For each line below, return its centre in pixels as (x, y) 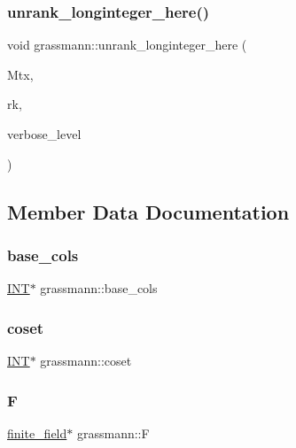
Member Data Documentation (148, 211)
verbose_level (44, 134)
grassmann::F (113, 433)
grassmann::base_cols (99, 288)
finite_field (37, 433)
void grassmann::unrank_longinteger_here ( (127, 45)
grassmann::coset (86, 360)
